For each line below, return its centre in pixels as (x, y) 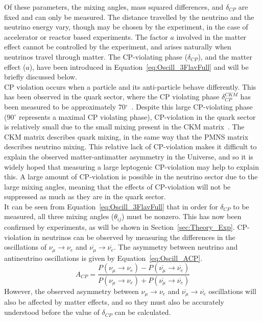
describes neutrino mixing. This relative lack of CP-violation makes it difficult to (130, 146)
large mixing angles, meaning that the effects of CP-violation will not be (117, 186)
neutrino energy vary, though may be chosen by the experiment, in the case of (126, 27)
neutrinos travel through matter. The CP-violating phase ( (96, 56)
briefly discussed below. (41, 77)
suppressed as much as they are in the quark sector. (85, 196)
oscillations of (25, 247)
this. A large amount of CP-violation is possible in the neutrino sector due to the (131, 177)
